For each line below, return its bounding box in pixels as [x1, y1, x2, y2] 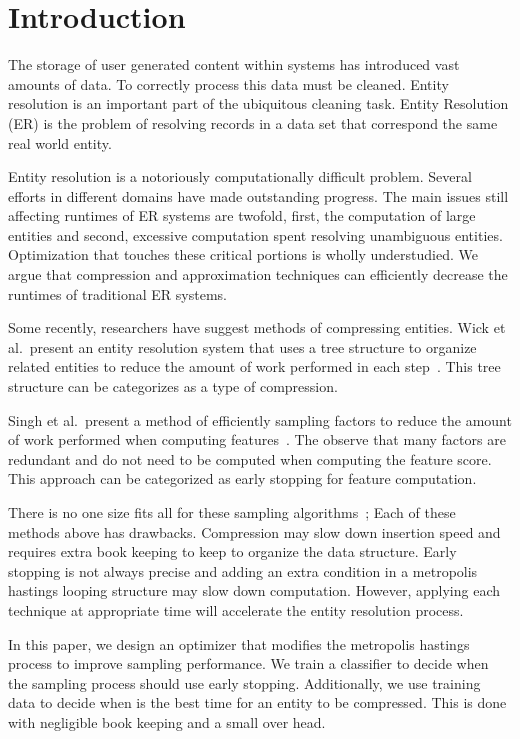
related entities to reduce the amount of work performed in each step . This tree [8, 356, 501, 377]
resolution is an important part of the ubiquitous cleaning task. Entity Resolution [8, 93, 509, 114]
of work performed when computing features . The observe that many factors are [8, 429, 506, 450]
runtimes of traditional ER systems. [8, 283, 227, 304]
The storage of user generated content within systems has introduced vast [8, 54, 460, 75]
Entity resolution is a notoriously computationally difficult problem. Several [8, 166, 472, 187]
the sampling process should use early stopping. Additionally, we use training [8, 672, 481, 693]
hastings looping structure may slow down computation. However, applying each [8, 580, 500, 601]
